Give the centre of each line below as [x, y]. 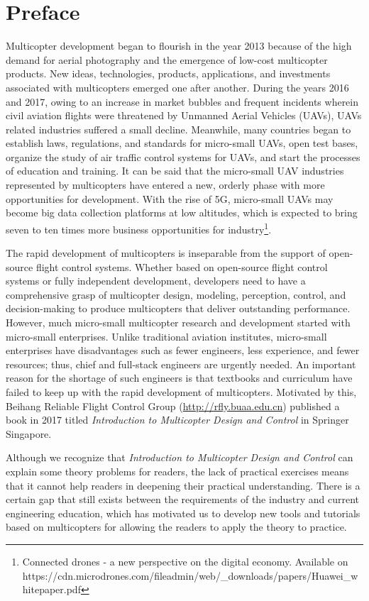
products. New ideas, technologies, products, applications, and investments [168, 73]
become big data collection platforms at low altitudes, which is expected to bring [182, 213]
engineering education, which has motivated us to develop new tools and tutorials [183, 513]
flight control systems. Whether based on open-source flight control [182, 266]
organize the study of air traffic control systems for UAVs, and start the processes [183, 156]
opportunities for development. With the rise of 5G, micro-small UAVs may [170, 198]
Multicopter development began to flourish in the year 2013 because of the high [179, 46]
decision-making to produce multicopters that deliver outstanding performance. [178, 308]
